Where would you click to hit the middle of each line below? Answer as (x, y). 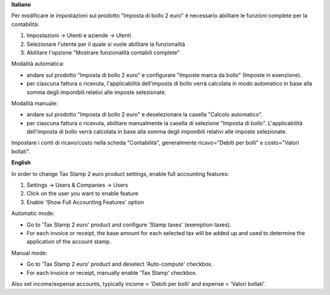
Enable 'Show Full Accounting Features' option (85, 202)
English (21, 162)
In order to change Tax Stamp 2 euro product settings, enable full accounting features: (120, 173)
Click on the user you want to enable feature (82, 194)
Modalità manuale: (35, 103)
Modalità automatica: (38, 64)
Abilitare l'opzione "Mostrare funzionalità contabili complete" (103, 53)
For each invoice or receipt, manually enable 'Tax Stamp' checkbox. (112, 272)
